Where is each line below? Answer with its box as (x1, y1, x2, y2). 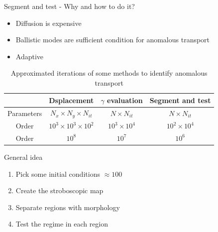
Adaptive (15, 51, 44, 61)
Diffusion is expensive (15, 17, 82, 28)
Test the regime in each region (15, 219, 109, 229)
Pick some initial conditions (15, 168, 100, 179)
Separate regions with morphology (15, 202, 120, 212)
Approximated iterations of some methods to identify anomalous (10, 68, 208, 78)
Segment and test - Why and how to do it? (4, 1, 135, 11)
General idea (4, 152, 43, 162)
